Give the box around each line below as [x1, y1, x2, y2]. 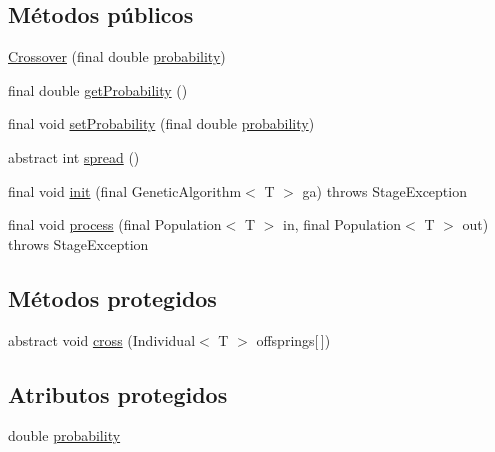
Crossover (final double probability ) [8, 46, 226, 67]
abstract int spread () [8, 146, 140, 167]
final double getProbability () [8, 79, 188, 100]
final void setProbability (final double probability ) [8, 113, 315, 134]
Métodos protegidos [8, 282, 217, 313]
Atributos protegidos [8, 378, 228, 409]
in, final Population [282, 214, 402, 235]
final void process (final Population [8, 214, 222, 235]
